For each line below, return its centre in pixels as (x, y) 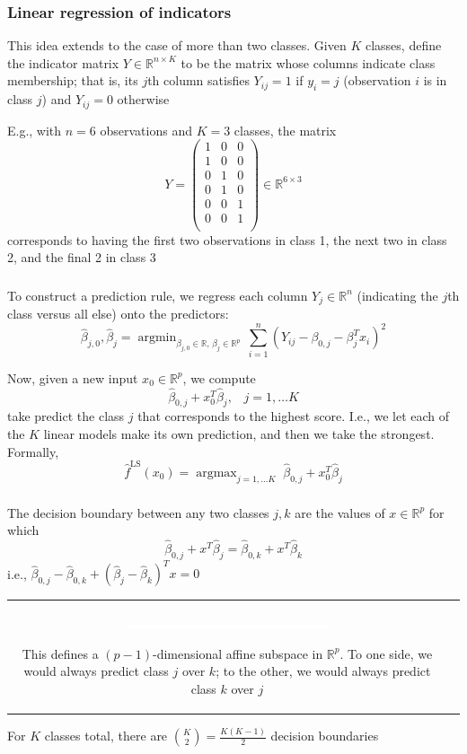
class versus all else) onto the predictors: (118, 314)
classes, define (403, 45)
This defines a (60, 653)
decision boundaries (325, 736)
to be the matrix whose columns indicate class (308, 62)
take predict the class (66, 416)
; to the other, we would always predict (323, 671)
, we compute (219, 377)
